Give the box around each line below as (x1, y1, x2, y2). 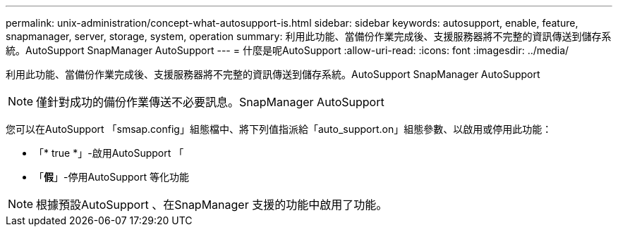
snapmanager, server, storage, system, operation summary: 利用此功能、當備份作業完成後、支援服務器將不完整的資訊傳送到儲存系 (6, 30, 612, 42)
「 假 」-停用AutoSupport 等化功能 (34, 171, 190, 183)
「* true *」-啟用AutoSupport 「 (34, 147, 184, 159)
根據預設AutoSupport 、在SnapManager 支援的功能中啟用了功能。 (36, 198, 388, 212)
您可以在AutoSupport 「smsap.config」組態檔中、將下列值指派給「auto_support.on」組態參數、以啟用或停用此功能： (6, 123, 552, 135)
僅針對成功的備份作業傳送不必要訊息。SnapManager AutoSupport (36, 95, 384, 109)
